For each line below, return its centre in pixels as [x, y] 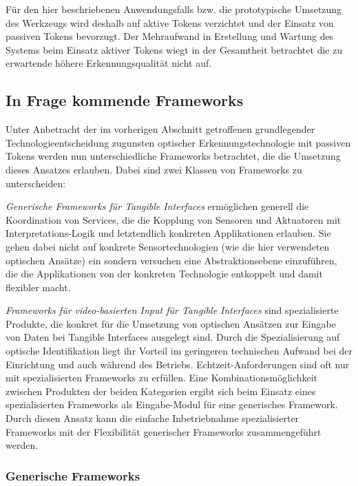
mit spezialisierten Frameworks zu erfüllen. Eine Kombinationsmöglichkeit [162, 378]
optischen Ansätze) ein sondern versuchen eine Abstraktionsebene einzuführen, [171, 260]
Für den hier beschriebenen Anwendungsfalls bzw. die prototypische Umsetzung [174, 9]
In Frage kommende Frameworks [125, 100]
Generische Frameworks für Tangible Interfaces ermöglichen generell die [157, 206]
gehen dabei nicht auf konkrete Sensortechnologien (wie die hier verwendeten [168, 246]
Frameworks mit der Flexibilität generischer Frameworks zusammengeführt [164, 431]
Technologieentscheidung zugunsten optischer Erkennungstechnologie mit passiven [178, 142]
